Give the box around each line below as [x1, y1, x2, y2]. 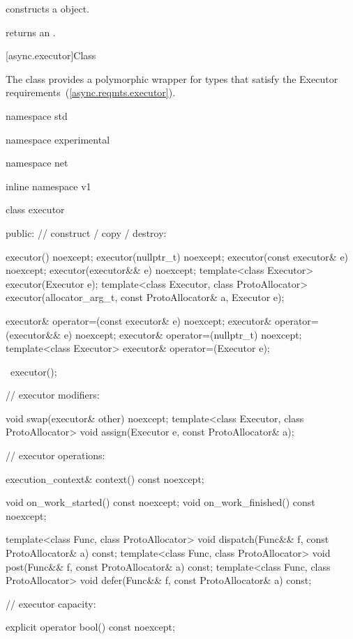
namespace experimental [6, 132, 110, 146]
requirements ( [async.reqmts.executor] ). [6, 85, 176, 100]
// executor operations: [6, 448, 105, 463]
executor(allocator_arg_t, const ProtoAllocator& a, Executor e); [6, 290, 285, 305]
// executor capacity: [6, 596, 96, 610]
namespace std [6, 108, 68, 123]
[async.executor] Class [6, 48, 96, 63]
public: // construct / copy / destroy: [6, 225, 167, 240]
